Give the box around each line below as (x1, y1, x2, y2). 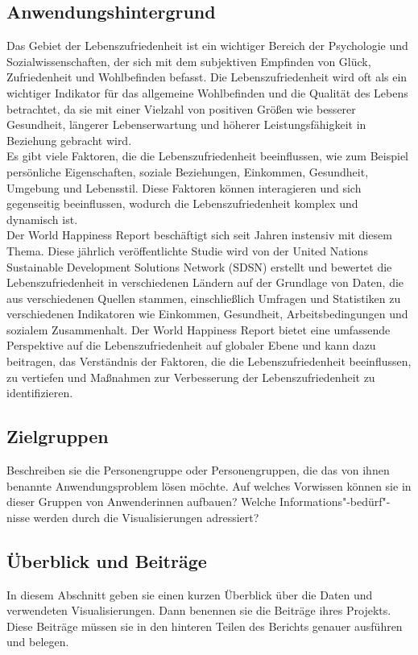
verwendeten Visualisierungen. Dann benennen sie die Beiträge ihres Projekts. (6, 602, 391, 619)
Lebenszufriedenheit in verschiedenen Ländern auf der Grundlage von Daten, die (6, 274, 404, 291)
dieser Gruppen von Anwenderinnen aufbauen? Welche (6, 493, 276, 510)
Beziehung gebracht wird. (6, 131, 132, 148)
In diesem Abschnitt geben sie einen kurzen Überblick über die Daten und (6, 586, 373, 603)
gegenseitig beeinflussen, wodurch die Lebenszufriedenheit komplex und (6, 195, 358, 212)
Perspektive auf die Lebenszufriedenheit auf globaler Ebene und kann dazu (6, 337, 376, 354)
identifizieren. (6, 384, 73, 401)
